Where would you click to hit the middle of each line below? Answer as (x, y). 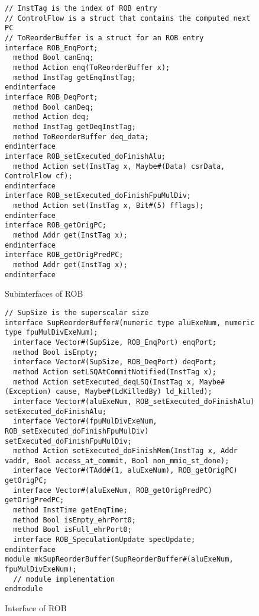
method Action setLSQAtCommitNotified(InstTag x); (115, 372)
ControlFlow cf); (39, 176)
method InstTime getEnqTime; (70, 510)
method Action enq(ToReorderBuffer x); (92, 67)
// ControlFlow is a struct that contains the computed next (128, 18)
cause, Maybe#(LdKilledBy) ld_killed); (134, 392)
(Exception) (28, 392)
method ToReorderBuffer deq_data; (81, 137)
